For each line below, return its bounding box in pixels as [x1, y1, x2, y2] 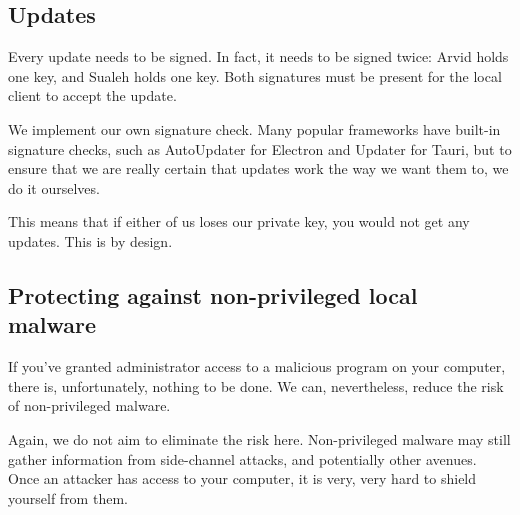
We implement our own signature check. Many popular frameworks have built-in [8, 118, 501, 139]
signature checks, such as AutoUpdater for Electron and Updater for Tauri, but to [8, 138, 512, 159]
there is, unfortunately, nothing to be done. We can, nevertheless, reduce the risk [8, 375, 504, 396]
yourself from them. [8, 487, 128, 508]
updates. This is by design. [8, 230, 173, 251]
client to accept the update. [8, 85, 177, 106]
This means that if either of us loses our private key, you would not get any [8, 211, 470, 232]
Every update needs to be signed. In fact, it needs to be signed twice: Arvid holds [8, 46, 509, 67]
